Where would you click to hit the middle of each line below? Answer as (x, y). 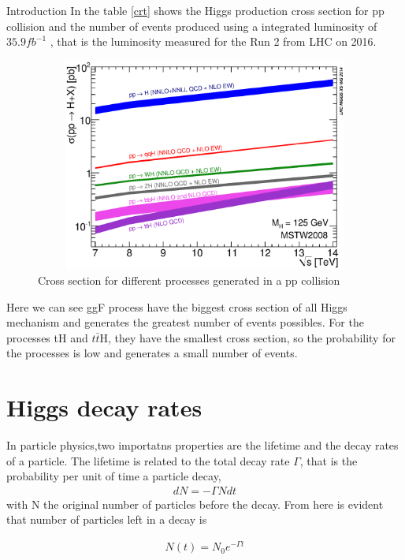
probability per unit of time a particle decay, (114, 476)
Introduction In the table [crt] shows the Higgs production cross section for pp (195, 10)
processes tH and (47, 337)
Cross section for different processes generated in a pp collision (189, 280)
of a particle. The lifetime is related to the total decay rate (148, 460)
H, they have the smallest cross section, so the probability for (247, 337)
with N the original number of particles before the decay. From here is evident (195, 504)
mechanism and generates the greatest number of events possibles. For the (185, 322)
